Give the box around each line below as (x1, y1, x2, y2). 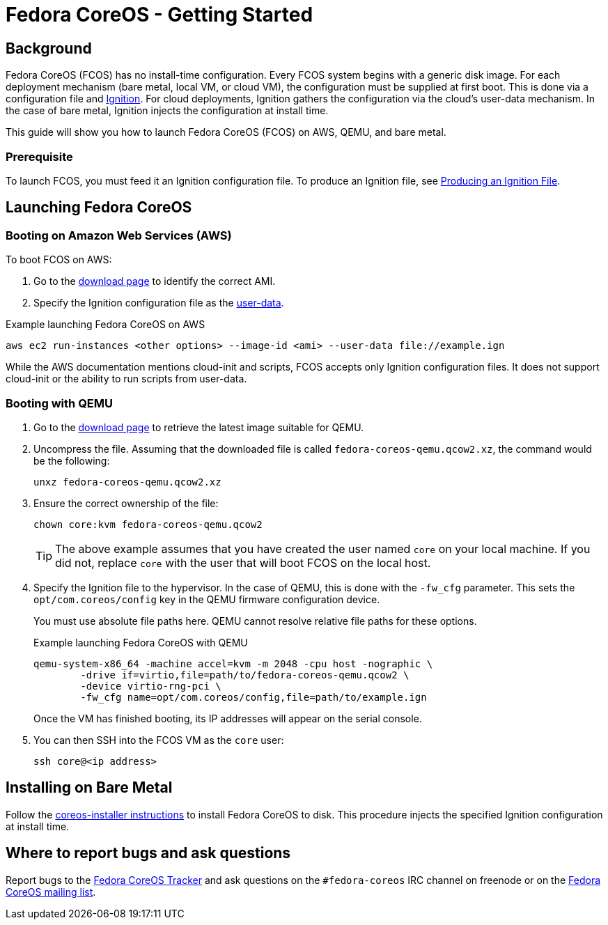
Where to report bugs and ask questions (6, 844, 291, 862)
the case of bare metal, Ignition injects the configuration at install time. (6, 104, 329, 117)
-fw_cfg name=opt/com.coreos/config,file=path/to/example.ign (80, 691, 427, 703)
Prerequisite (6, 149, 73, 164)
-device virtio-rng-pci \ (80, 680, 221, 692)
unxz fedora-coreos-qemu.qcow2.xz (33, 476, 221, 488)
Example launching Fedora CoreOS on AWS (6, 318, 205, 331)
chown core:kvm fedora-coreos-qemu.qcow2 (33, 518, 263, 530)
